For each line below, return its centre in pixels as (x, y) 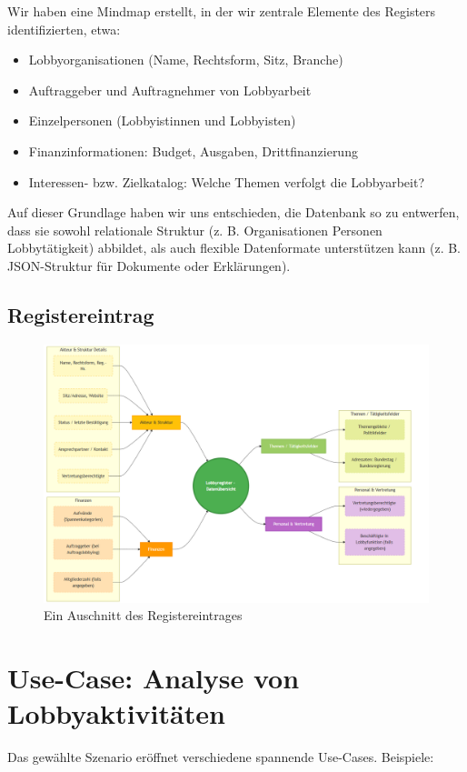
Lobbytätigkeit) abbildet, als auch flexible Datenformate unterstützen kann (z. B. (234, 248)
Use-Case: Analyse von (154, 678)
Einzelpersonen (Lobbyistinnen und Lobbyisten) (162, 120)
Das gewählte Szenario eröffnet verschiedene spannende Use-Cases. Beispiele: (221, 757)
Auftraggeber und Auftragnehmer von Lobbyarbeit (170, 90)
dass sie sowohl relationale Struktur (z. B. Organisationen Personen (195, 230)
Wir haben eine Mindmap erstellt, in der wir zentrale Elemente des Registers (222, 11)
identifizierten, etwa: (64, 29)
